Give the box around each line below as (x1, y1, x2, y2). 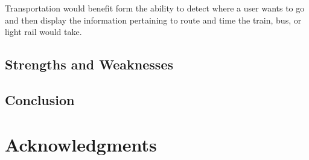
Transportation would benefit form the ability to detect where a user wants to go (5, 2, 305, 14)
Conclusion (5, 90, 75, 109)
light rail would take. (5, 25, 82, 38)
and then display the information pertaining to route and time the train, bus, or (5, 13, 302, 26)
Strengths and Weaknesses (5, 55, 173, 74)
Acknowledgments (5, 132, 157, 156)
